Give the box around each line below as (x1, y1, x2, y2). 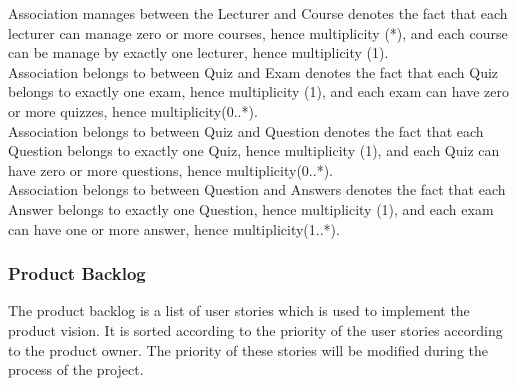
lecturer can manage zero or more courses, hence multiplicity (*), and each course (8, 22, 508, 43)
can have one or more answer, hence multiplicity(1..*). (8, 218, 340, 239)
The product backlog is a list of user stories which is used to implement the (8, 300, 470, 321)
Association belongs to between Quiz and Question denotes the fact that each (8, 120, 484, 141)
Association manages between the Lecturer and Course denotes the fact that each (8, 3, 508, 23)
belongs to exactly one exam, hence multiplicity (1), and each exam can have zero (8, 81, 509, 102)
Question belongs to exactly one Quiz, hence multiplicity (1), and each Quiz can (8, 140, 500, 161)
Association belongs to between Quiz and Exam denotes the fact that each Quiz (8, 61, 499, 82)
